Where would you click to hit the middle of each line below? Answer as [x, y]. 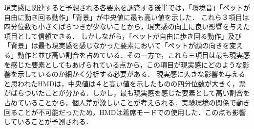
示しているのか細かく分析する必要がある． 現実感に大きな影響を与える [131, 74]
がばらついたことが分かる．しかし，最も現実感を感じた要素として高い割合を [127, 93]
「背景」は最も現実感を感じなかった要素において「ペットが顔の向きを [117, 45]
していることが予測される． [48, 121]
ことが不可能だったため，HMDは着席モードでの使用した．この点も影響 [132, 112]
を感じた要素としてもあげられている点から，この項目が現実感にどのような [123, 64]
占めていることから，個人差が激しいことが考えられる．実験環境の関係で [120, 102]
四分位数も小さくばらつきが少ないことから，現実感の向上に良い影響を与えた [127, 26]
